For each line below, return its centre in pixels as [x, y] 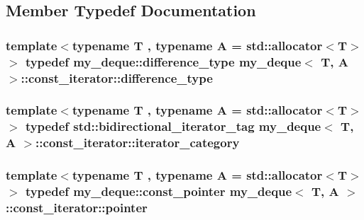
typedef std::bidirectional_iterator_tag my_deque [173, 126]
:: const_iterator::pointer [77, 207]
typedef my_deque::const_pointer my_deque [159, 191]
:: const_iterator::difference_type [117, 77]
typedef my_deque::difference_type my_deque [163, 61]
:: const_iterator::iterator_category [138, 143]
